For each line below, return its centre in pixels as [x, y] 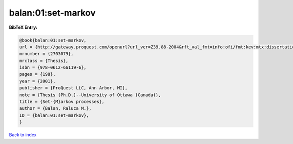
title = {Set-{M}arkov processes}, [62, 102]
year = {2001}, [37, 81]
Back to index [23, 135]
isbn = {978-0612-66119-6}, [53, 68]
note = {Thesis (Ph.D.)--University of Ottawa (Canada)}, [90, 95]
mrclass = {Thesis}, [44, 61]
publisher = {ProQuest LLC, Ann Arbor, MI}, [73, 88]
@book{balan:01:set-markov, [53, 40]
